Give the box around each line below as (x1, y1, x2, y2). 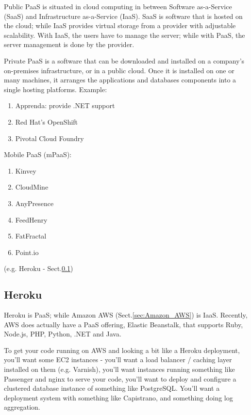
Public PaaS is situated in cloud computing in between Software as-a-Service (4, 1, 232, 11)
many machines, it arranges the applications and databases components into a (4, 75, 236, 85)
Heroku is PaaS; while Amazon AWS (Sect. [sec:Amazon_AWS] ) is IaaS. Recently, (4, 310, 248, 320)
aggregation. (4, 402, 40, 412)
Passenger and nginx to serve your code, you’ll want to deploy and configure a (4, 373, 236, 383)
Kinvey (15, 165, 36, 176)
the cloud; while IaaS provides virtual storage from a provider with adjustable (4, 20, 236, 31)
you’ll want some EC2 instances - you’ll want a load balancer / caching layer (4, 354, 232, 365)
